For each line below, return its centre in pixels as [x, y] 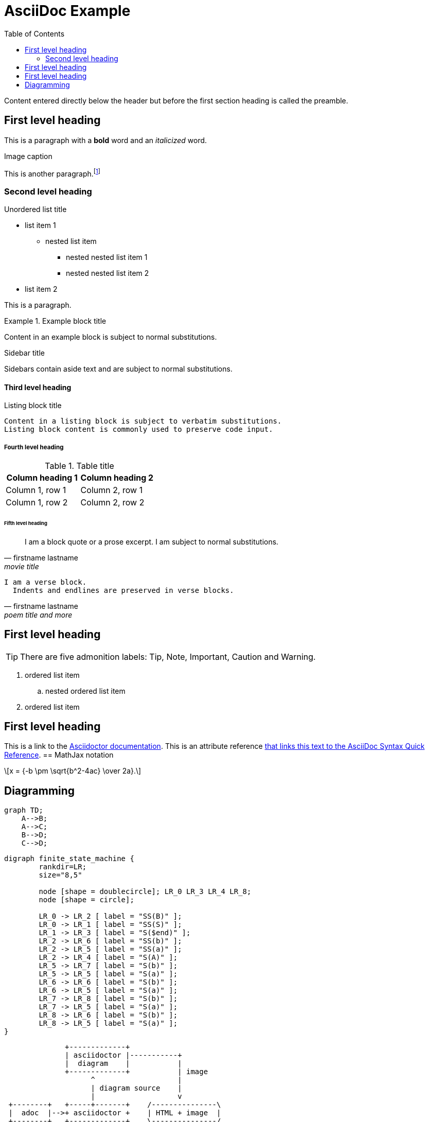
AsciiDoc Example [67, 11]
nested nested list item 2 [108, 273]
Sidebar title [24, 353]
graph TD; [24, 810]
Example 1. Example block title [55, 321]
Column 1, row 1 [36, 490]
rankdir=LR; [63, 867]
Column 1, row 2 [37, 502]
